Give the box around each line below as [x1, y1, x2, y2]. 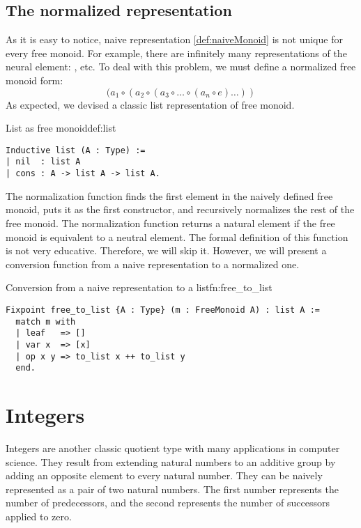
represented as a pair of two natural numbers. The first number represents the [6, 481, 339, 496]
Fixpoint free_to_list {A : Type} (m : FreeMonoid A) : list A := [6, 304, 321, 315]
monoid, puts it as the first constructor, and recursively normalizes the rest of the [6, 202, 355, 217]
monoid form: [6, 72, 63, 87]
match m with [15, 316, 76, 327]
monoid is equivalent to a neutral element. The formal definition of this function [6, 229, 348, 244]
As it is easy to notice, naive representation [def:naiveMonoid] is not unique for [6, 32, 343, 47]
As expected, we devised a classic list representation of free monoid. [6, 97, 295, 111]
